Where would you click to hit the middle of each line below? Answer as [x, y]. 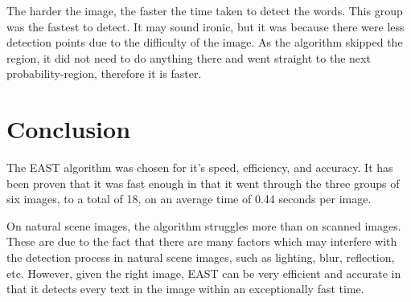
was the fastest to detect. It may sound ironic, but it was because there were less [205, 26]
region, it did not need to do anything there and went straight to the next [189, 57]
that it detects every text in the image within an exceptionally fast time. [185, 289]
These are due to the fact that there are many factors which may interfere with [202, 241]
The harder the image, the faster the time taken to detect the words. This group [205, 10]
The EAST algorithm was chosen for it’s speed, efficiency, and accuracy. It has [200, 167]
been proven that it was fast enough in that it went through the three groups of [203, 183]
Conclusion [69, 129]
